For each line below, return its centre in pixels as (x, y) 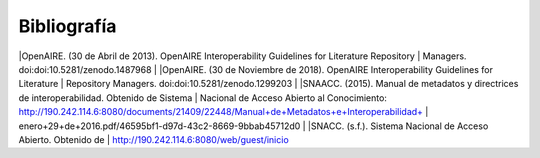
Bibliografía (67, 26)
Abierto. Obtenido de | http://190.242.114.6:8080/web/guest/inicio (153, 139)
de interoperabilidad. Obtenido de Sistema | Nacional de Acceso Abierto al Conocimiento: (202, 97)
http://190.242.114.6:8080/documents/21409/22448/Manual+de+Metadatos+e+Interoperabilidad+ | (223, 112)
